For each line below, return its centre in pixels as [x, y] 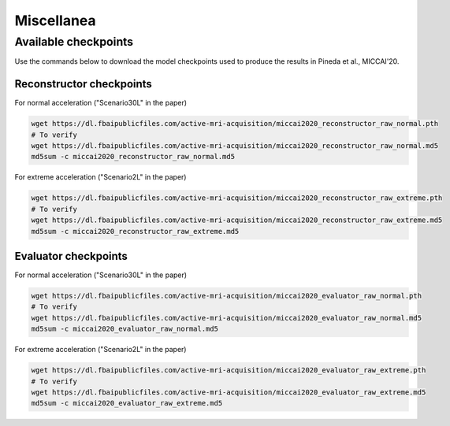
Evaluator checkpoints [71, 256]
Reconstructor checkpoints [84, 84]
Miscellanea [55, 20]
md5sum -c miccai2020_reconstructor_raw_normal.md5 [133, 157]
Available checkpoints [74, 42]
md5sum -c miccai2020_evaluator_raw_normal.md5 [125, 329]
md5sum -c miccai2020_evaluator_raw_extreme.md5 [127, 403]
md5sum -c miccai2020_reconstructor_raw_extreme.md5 [135, 231]
